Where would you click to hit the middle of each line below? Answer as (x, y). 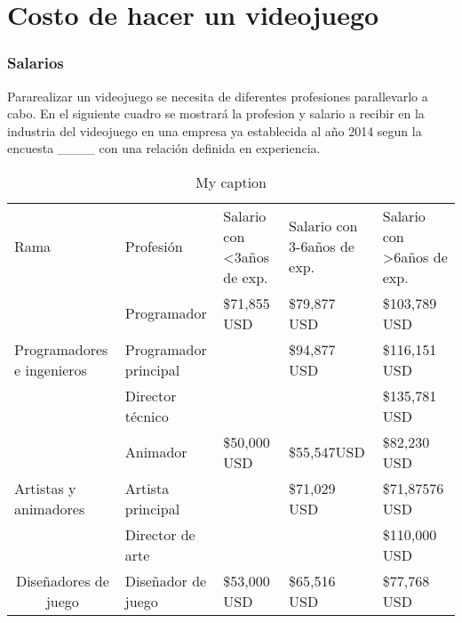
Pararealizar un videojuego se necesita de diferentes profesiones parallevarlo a (218, 96)
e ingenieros (51, 369)
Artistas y (45, 488)
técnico (147, 416)
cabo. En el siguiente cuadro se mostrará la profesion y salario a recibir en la (216, 113)
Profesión (154, 247)
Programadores (61, 349)
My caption (231, 182)
